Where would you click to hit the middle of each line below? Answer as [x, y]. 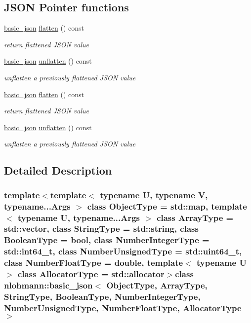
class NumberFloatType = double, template [94, 263]
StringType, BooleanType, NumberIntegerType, [102, 296]
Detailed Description [58, 170]
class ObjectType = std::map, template [167, 206]
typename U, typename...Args [79, 217]
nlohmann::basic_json [48, 285]
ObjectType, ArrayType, [157, 285]
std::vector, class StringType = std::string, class [101, 229]
